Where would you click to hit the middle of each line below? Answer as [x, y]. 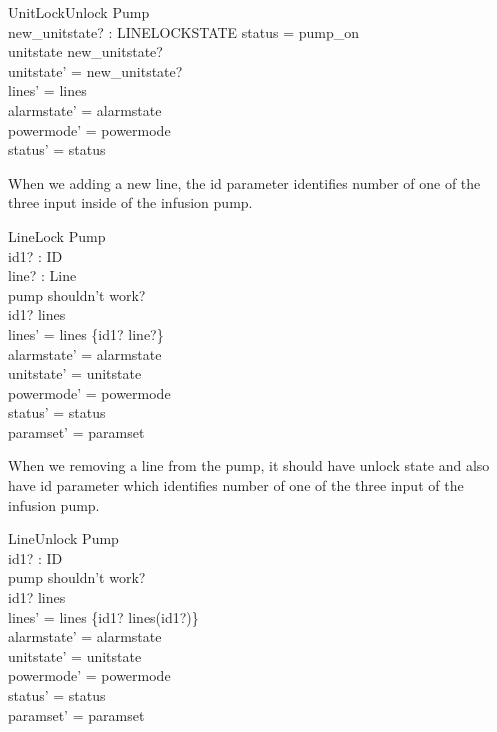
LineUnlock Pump [63, 538]
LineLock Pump [57, 235]
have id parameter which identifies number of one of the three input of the [236, 485]
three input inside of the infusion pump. [130, 202]
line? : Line [42, 275]
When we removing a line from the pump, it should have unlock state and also [249, 465]
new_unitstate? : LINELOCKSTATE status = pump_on [184, 31]
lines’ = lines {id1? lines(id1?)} [103, 616]
